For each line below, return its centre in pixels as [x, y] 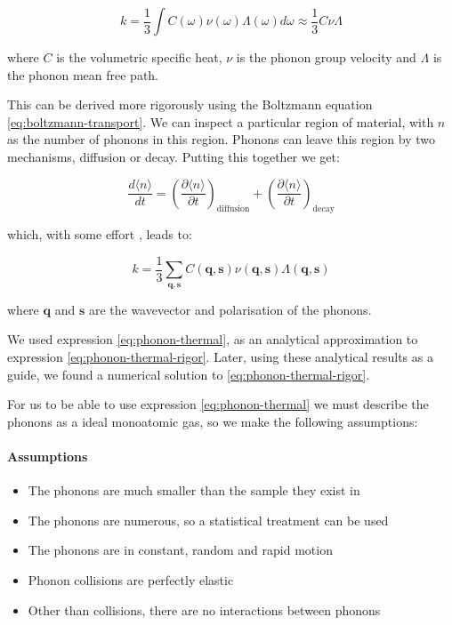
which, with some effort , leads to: [100, 234]
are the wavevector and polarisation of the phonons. [230, 309]
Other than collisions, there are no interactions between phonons [204, 609]
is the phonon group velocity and [326, 57]
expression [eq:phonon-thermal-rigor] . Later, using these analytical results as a [220, 357]
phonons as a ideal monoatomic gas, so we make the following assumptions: [213, 421]
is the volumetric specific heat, [139, 57]
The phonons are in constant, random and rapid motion [180, 550]
